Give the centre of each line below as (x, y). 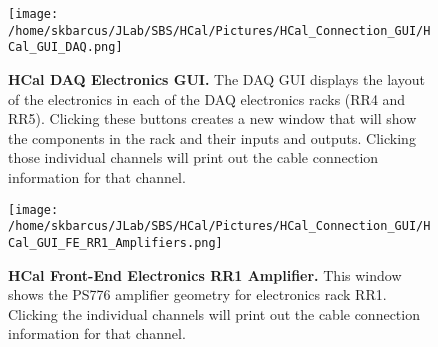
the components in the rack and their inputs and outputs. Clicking (212, 137)
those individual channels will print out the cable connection (193, 157)
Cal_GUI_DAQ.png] (65, 47)
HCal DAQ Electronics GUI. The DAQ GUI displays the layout (216, 78)
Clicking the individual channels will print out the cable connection (214, 313)
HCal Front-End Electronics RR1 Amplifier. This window (205, 274)
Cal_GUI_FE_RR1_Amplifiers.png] (115, 242)
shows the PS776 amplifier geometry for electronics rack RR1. (197, 294)
